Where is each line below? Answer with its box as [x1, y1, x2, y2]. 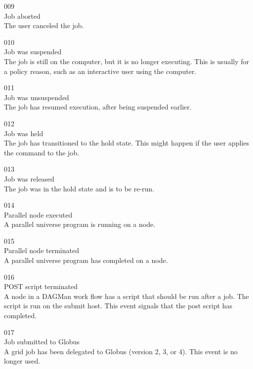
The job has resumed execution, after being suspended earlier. [4, 102, 192, 112]
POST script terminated [4, 281, 78, 292]
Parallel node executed [4, 209, 73, 220]
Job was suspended [4, 46, 62, 57]
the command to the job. [4, 147, 80, 157]
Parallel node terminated [4, 245, 79, 256]
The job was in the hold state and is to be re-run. [4, 183, 155, 193]
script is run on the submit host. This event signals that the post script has [4, 300, 233, 311]
